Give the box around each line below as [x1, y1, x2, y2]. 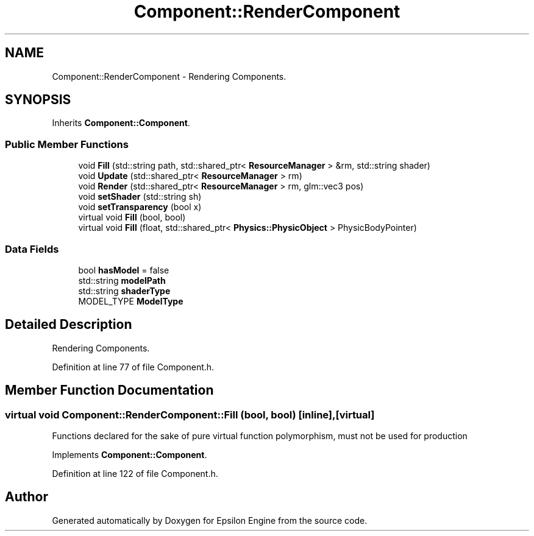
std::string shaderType [78, 285, 171, 296]
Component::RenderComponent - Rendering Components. [52, 71, 287, 82]
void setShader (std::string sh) [78, 191, 202, 202]
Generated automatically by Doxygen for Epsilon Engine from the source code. [52, 515, 368, 526]
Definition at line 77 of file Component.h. [52, 361, 215, 372]
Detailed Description [5, 317, 132, 333]
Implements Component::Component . [52, 450, 207, 460]
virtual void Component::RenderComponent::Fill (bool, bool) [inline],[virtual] [5, 408, 375, 421]
